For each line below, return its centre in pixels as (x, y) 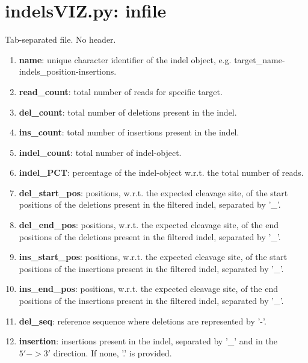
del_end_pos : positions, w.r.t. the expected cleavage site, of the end (149, 225)
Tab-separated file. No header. (60, 39)
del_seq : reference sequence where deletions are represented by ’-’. (143, 321)
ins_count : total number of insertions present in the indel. (129, 132)
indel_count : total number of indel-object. (100, 152)
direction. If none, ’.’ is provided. (112, 352)
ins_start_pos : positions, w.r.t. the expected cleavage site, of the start (153, 257)
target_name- (260, 59)
